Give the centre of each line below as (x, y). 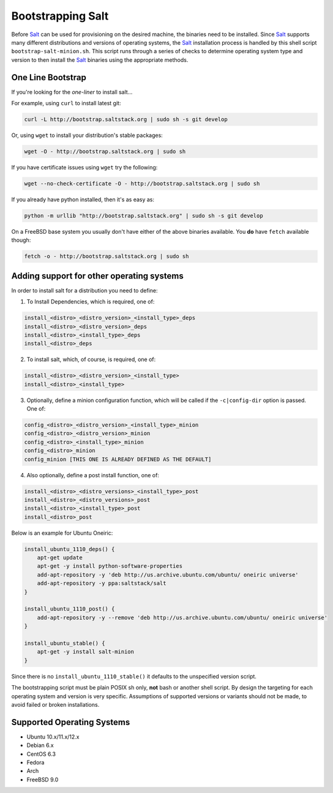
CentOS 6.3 (41, 754)
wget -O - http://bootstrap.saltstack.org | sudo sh (105, 151)
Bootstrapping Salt (60, 16)
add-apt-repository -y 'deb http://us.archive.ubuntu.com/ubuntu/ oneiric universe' (168, 575)
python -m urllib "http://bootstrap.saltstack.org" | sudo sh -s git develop (144, 215)
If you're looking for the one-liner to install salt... (72, 92)
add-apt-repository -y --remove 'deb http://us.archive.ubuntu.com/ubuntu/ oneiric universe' (182, 617)
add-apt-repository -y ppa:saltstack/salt (102, 583)
